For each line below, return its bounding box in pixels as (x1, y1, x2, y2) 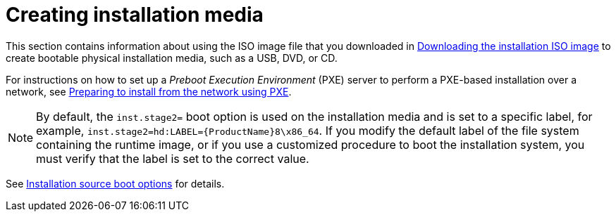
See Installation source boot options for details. (6, 177, 225, 190)
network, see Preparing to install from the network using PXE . (6, 85, 292, 98)
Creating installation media (6, 3, 264, 27)
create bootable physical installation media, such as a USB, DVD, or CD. (6, 51, 338, 64)
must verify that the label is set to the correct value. (36, 151, 309, 166)
